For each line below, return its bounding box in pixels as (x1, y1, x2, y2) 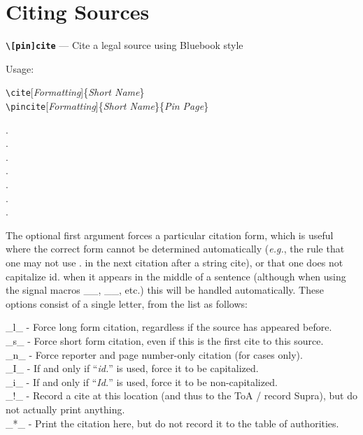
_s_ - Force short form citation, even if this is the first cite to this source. (6, 334, 324, 348)
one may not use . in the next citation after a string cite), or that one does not (6, 255, 343, 270)
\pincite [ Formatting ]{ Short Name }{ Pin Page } (6, 99, 209, 113)
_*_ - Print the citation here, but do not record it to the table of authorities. (6, 415, 339, 430)
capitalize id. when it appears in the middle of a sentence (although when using (6, 269, 346, 283)
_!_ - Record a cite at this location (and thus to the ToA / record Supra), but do (6, 388, 357, 403)
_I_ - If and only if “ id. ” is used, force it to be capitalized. (6, 361, 259, 376)
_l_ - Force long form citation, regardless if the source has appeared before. (6, 320, 332, 334)
